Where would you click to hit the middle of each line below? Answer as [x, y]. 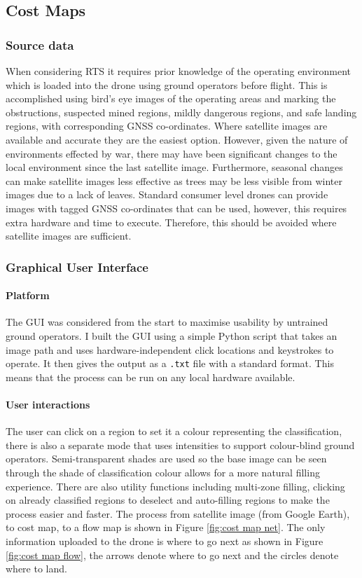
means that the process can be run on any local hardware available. [151, 377]
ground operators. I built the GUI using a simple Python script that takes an [172, 335]
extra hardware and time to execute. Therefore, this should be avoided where [171, 222]
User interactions [48, 404]
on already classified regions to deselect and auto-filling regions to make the [168, 500]
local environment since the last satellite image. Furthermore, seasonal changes [174, 167]
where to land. [36, 569]
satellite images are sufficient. [69, 236]
